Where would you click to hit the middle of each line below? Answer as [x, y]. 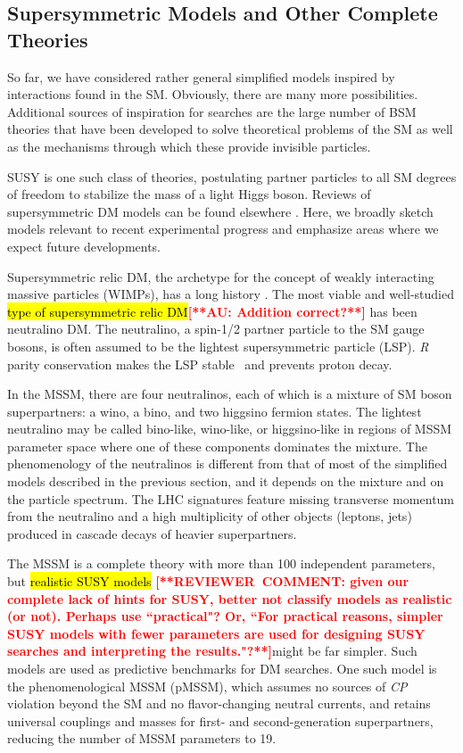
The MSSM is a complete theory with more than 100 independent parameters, [221, 563]
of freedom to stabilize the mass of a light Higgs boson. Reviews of [189, 194]
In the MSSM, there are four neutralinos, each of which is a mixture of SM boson [230, 394]
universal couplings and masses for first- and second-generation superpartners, [220, 720]
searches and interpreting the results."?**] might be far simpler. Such [212, 651]
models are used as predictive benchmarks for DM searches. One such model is [222, 668]
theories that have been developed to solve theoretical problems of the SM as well [230, 129]
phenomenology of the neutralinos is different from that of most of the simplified [227, 463]
